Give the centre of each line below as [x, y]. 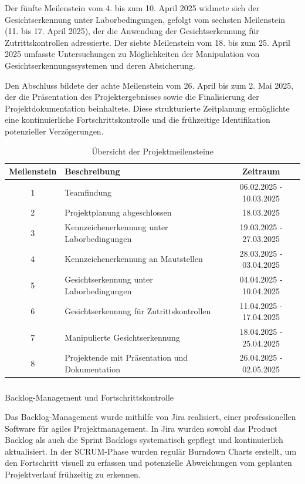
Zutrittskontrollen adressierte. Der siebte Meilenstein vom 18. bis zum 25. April [148, 42]
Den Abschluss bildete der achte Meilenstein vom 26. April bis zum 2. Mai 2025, [149, 85]
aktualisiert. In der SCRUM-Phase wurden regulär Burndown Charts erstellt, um [151, 451]
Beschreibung [92, 171]
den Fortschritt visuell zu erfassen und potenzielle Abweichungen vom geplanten [148, 463]
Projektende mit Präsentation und [126, 357]
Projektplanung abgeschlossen [118, 212]
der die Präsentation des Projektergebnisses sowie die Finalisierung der [132, 97]
